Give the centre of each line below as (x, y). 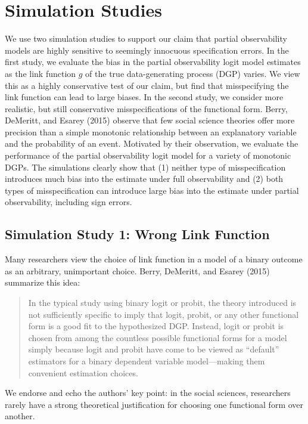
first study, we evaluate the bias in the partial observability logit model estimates (153, 62)
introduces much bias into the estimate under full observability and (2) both (144, 179)
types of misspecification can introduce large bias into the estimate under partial (152, 190)
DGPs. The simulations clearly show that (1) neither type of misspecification (145, 167)
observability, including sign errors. (69, 202)
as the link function (41, 73)
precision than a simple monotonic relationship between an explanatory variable (151, 131)
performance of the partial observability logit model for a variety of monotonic (148, 155)
